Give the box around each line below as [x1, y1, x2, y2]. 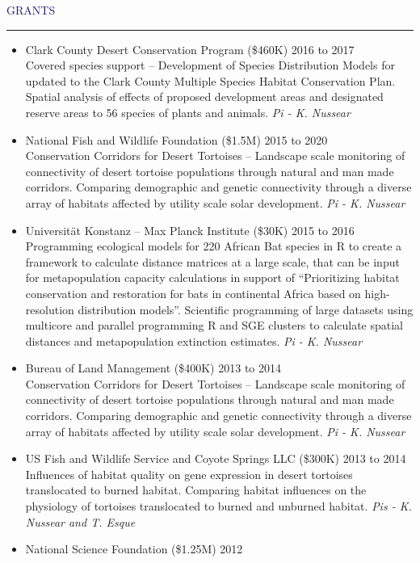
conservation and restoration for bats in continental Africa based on [25, 284, 361, 301]
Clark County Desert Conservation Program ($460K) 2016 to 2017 [25, 40, 355, 57]
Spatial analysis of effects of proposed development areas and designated [25, 88, 384, 105]
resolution [25, 300, 74, 317]
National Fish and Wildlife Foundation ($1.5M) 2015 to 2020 [25, 131, 328, 148]
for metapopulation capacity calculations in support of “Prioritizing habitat [25, 269, 400, 286]
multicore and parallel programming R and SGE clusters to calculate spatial [25, 317, 404, 334]
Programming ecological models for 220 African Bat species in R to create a [25, 237, 402, 254]
